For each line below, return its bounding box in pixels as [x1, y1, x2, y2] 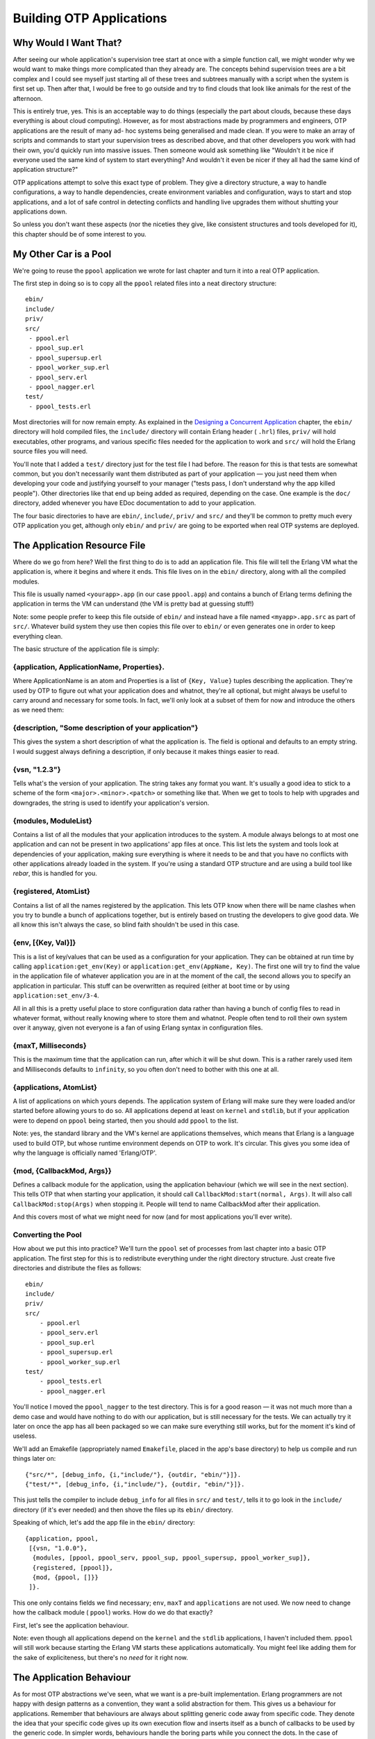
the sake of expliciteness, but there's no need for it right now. [12, 1653, 188, 1662]
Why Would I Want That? [12, 37, 122, 49]
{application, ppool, [25, 1534, 99, 1542]
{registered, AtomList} [12, 887, 90, 897]
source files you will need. [12, 447, 88, 456]
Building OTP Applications [12, 10, 167, 26]
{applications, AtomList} [12, 1082, 97, 1092]
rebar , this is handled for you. [12, 869, 97, 878]
